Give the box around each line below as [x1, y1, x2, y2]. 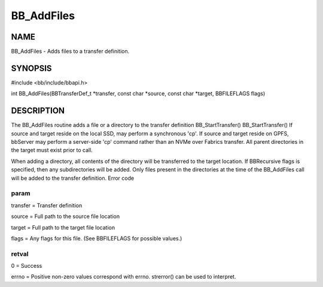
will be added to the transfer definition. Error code [11, 174, 135, 182]
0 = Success [11, 262, 42, 270]
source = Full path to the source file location [11, 213, 120, 220]
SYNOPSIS [11, 63, 52, 73]
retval [11, 249, 29, 258]
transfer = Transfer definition [11, 201, 83, 209]
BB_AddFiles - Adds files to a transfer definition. [11, 48, 130, 55]
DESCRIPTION [11, 105, 65, 116]
